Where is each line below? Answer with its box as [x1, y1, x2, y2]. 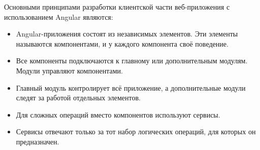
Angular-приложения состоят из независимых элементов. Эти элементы [16, 28, 238, 39]
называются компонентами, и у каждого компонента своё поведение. [16, 38, 229, 49]
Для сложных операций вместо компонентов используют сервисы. [16, 109, 220, 120]
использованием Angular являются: [4, 11, 113, 22]
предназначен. [16, 136, 59, 146]
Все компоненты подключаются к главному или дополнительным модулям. [16, 55, 248, 66]
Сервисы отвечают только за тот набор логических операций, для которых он [16, 126, 256, 137]
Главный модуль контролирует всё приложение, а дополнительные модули [16, 82, 246, 93]
